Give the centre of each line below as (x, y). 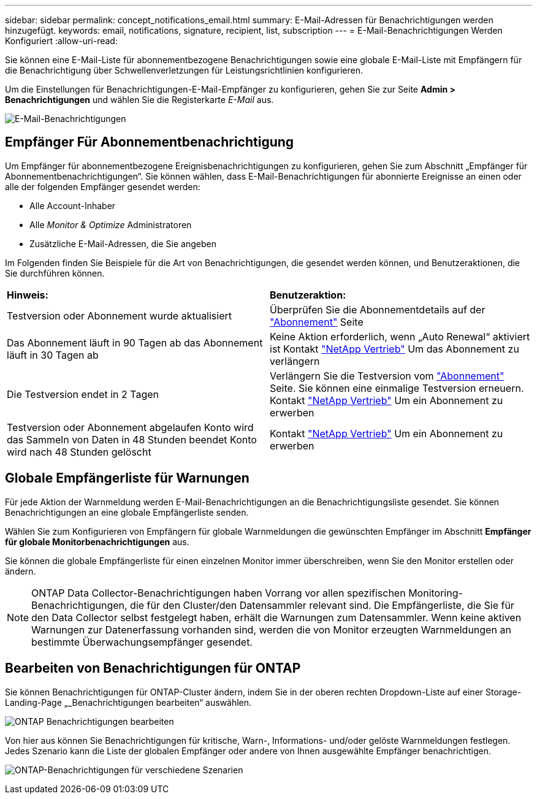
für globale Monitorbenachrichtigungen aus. (97, 541)
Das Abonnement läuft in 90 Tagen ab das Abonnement (135, 342)
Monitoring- (436, 593)
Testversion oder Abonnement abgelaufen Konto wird (130, 427)
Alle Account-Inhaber (73, 205)
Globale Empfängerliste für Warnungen (127, 478)
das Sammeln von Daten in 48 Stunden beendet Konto (132, 439)
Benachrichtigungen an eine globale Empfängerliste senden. (127, 512)
